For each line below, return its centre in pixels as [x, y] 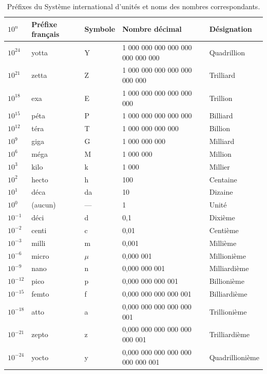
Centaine [223, 179]
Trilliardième [229, 334]
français [45, 34]
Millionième [227, 255]
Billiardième [228, 294]
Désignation [231, 29]
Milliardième [229, 268]
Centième [224, 230]
